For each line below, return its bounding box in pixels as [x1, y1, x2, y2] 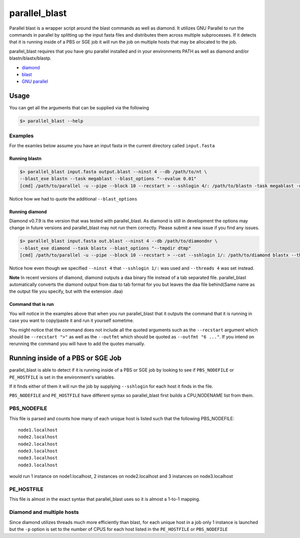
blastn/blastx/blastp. [9, 55, 51, 61]
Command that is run [9, 301, 54, 307]
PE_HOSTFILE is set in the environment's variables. [9, 374, 115, 380]
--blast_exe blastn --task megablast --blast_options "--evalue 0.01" [19, 176, 197, 182]
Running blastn [9, 155, 42, 161]
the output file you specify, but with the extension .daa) [9, 288, 123, 294]
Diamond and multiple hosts [9, 509, 79, 516]
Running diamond [9, 209, 47, 215]
